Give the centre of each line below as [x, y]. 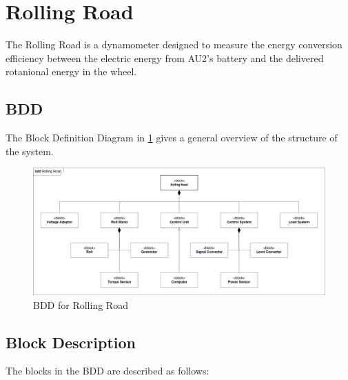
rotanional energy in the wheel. [71, 71]
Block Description [71, 342]
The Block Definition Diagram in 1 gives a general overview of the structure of [172, 138]
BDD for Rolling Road [81, 304]
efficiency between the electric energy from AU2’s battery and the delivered [165, 58]
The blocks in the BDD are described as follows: [108, 371]
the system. [30, 151]
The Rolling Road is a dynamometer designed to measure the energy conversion [174, 44]
